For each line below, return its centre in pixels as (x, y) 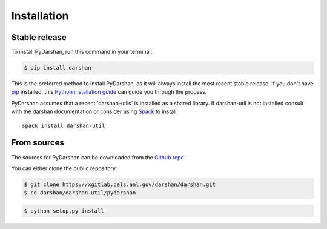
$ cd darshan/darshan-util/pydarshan (80, 193)
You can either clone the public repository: (64, 168)
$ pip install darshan (58, 68)
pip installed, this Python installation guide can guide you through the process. (109, 92)
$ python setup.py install (64, 211)
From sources (38, 143)
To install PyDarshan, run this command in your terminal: (82, 52)
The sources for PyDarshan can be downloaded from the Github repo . (98, 157)
